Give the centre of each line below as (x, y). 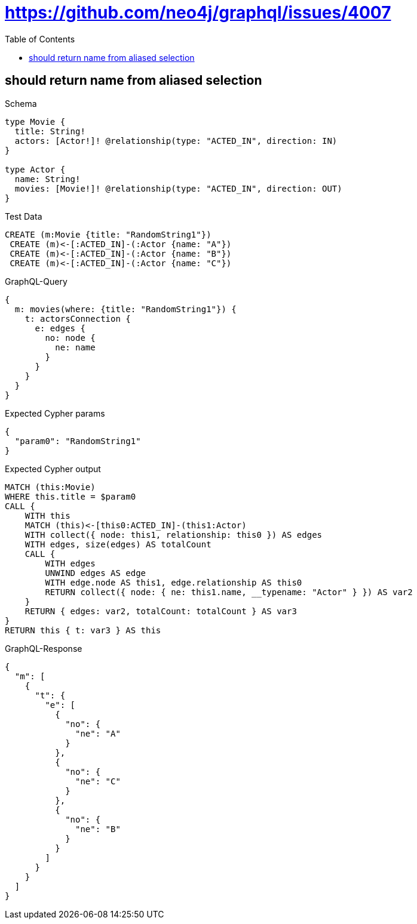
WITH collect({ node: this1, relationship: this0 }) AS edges (174, 535)
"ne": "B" (98, 829)
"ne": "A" (98, 733)
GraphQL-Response (44, 648)
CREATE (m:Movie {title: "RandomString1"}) (108, 234)
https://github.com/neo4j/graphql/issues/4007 (198, 13)
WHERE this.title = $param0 (70, 496)
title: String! (50, 131)
